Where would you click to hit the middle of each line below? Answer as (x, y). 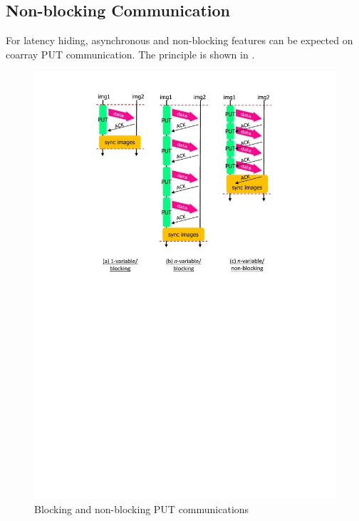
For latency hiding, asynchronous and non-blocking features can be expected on (179, 40)
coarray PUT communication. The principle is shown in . (130, 54)
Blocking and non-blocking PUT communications (142, 509)
